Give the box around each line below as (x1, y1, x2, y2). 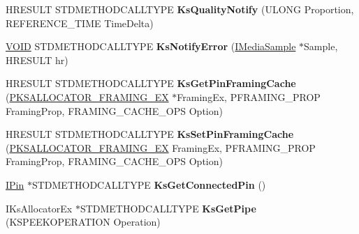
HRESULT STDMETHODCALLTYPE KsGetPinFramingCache (6, 76, 296, 91)
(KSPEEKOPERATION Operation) (6, 214, 161, 229)
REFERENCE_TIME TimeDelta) (6, 15, 154, 30)
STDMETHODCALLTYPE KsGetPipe (80, 201, 256, 215)
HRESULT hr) (6, 52, 68, 67)
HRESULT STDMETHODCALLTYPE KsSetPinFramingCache (6, 127, 294, 141)
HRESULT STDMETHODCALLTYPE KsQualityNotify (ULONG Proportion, (6, 2, 354, 16)
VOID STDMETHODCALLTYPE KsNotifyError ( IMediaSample (6, 39, 296, 54)
